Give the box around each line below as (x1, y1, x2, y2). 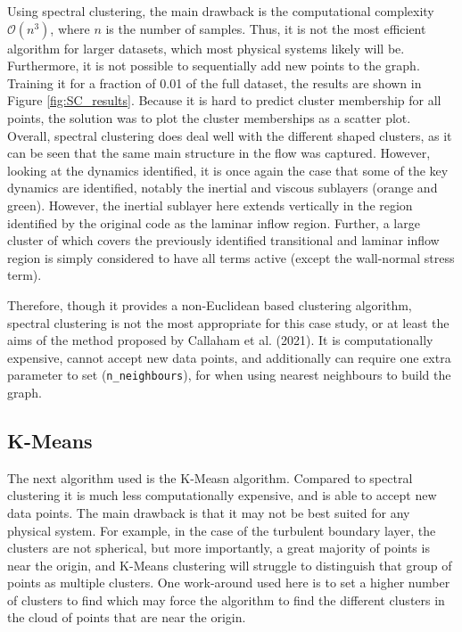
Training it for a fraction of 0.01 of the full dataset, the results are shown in (7, 73, 422, 92)
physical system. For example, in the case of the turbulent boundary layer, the (7, 521, 436, 539)
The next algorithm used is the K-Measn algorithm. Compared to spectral (7, 468, 413, 487)
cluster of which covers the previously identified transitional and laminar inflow (7, 231, 440, 250)
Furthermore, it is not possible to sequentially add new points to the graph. (7, 56, 420, 75)
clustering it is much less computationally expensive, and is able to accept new (7, 486, 437, 505)
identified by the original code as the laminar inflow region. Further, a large (7, 213, 420, 232)
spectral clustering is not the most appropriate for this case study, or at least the (7, 313, 450, 332)
